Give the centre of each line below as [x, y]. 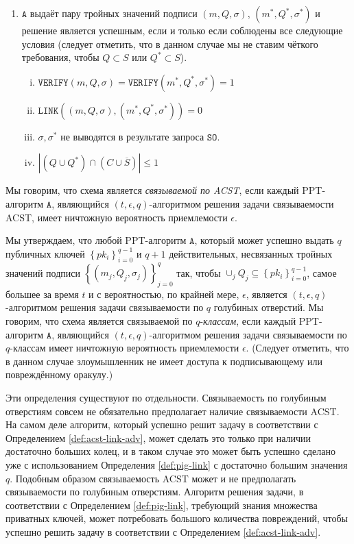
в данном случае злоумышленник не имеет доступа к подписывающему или [164, 361]
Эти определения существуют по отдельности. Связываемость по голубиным [166, 397]
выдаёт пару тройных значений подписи [114, 13]
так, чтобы [199, 272]
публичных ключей [45, 253]
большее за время [42, 294]
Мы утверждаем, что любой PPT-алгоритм [96, 240]
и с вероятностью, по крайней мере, [164, 294]
